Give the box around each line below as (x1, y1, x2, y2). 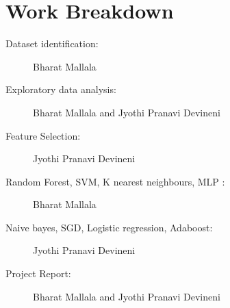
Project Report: (5, 266, 71, 281)
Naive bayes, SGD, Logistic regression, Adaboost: (5, 220, 213, 234)
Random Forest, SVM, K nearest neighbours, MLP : (5, 174, 225, 188)
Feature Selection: (5, 128, 81, 142)
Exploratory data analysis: (5, 82, 116, 97)
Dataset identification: (5, 36, 99, 51)
